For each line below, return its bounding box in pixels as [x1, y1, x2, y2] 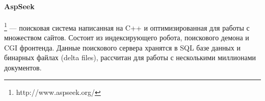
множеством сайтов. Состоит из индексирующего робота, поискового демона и [4, 32, 249, 43]
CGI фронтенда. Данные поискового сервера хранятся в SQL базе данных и [4, 42, 241, 53]
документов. [4, 62, 42, 72]
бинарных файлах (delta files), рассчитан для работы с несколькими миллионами [4, 52, 256, 63]
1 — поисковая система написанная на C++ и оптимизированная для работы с [4, 20, 250, 33]
